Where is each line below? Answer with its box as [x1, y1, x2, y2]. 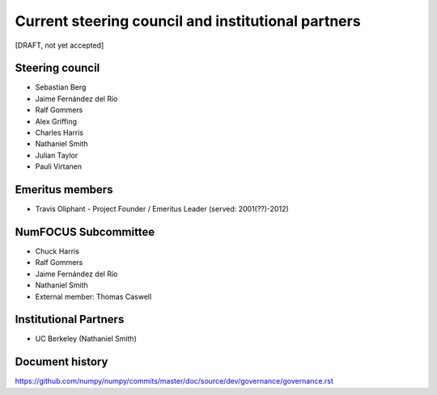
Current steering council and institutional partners [15, 12, 361, 30]
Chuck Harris [35, 246, 80, 256]
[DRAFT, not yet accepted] [15, 40, 104, 50]
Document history [15, 355, 108, 369]
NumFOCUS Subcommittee [15, 225, 155, 238]
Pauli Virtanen [35, 162, 83, 171]
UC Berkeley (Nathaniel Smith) [35, 334, 137, 343]
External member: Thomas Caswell [35, 292, 152, 301]
